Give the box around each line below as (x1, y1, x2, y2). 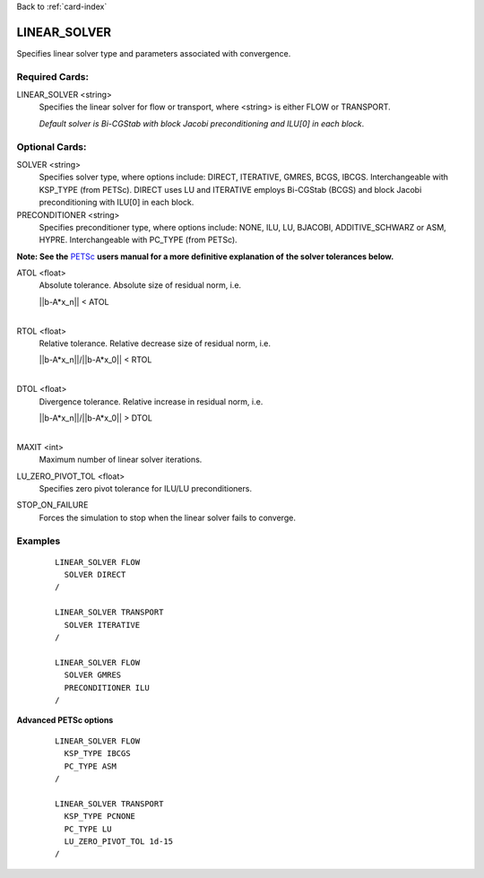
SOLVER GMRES (64, 670, 122, 681)
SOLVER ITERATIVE (64, 620, 141, 630)
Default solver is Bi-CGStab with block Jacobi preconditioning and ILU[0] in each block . (39, 117, 365, 129)
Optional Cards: (16, 140, 87, 152)
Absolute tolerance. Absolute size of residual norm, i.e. (39, 280, 242, 291)
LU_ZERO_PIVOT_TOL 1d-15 (64, 836, 174, 847)
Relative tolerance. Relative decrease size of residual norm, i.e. (39, 338, 272, 349)
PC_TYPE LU (64, 823, 112, 834)
